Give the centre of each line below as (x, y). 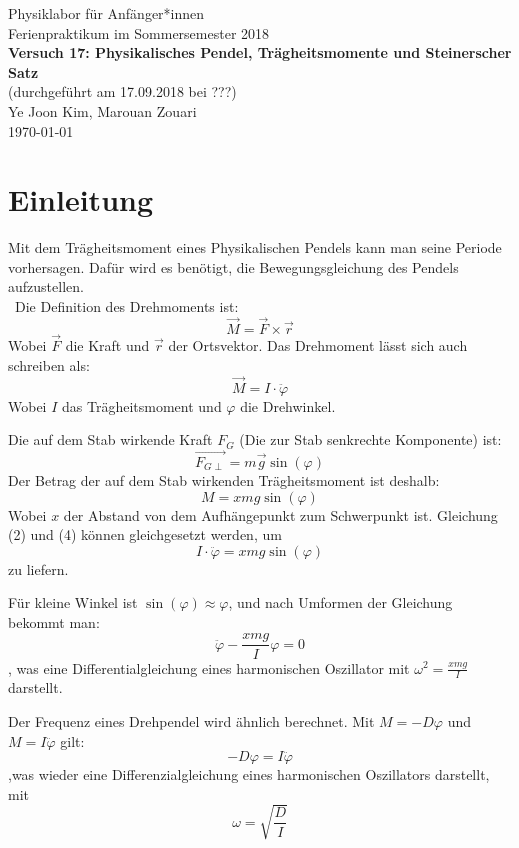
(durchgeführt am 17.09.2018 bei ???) (122, 91)
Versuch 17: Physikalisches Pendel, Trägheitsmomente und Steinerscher (260, 52)
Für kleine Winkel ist (73, 602)
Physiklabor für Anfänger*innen (106, 13)
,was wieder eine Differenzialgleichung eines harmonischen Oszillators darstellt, (249, 774)
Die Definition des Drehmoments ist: (126, 306)
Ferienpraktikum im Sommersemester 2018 (139, 32)
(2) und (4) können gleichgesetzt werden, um (145, 534)
